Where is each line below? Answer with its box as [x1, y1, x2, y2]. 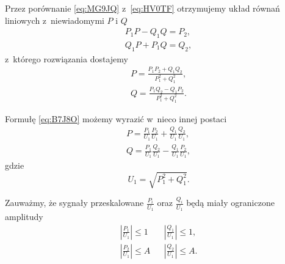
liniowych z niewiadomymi [5, 13, 104, 26]
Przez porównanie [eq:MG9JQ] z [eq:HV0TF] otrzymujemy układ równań [5, 2, 280, 14]
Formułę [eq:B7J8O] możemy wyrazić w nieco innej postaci [5, 112, 227, 125]
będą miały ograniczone [186, 196, 275, 209]
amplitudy [5, 210, 43, 222]
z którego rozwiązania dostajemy [5, 52, 128, 65]
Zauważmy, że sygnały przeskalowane [5, 196, 144, 209]
